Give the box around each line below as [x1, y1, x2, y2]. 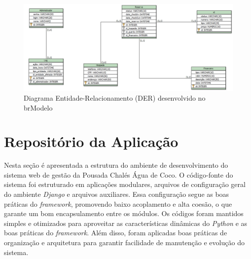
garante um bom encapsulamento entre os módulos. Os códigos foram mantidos [4, 208, 244, 219]
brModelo [24, 102, 53, 112]
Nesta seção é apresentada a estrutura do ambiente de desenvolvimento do [4, 160, 228, 170]
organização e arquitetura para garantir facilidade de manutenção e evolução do [4, 237, 245, 248]
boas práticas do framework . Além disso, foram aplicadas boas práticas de [4, 227, 227, 238]
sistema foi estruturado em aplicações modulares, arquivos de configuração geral [4, 179, 246, 189]
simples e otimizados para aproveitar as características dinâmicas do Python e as [4, 218, 248, 228]
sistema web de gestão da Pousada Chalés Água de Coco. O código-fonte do [4, 169, 233, 180]
